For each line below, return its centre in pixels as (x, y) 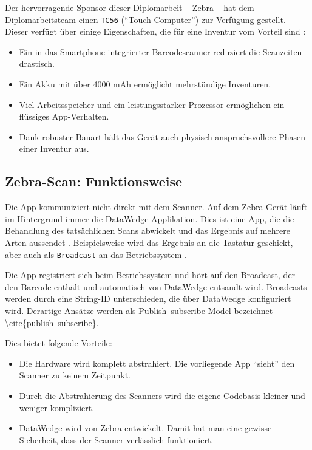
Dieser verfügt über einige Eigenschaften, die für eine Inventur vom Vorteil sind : (155, 31)
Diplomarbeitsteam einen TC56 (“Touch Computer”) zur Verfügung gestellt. (145, 19)
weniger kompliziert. (57, 407)
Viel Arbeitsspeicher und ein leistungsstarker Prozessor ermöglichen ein (152, 104)
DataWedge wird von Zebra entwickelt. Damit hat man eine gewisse (145, 428)
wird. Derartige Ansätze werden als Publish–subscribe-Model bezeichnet (139, 311)
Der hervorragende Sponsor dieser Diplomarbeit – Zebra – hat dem (130, 7)
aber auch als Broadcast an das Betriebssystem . (96, 254)
